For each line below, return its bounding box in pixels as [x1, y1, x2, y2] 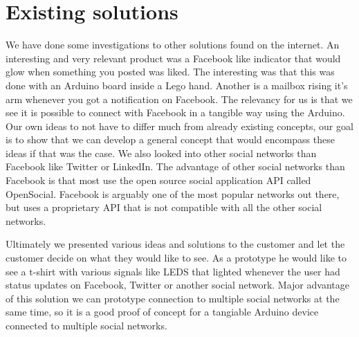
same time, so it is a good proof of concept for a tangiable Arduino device [6, 304, 319, 319]
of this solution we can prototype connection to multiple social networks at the [6, 291, 340, 305]
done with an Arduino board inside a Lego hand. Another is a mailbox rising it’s [6, 78, 348, 92]
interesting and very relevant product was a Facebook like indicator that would [6, 51, 341, 65]
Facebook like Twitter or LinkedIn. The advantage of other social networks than [6, 159, 345, 174]
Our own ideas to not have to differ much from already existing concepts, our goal [6, 118, 353, 133]
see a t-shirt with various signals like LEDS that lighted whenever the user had [6, 264, 340, 278]
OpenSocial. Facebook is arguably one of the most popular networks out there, [6, 186, 340, 201]
